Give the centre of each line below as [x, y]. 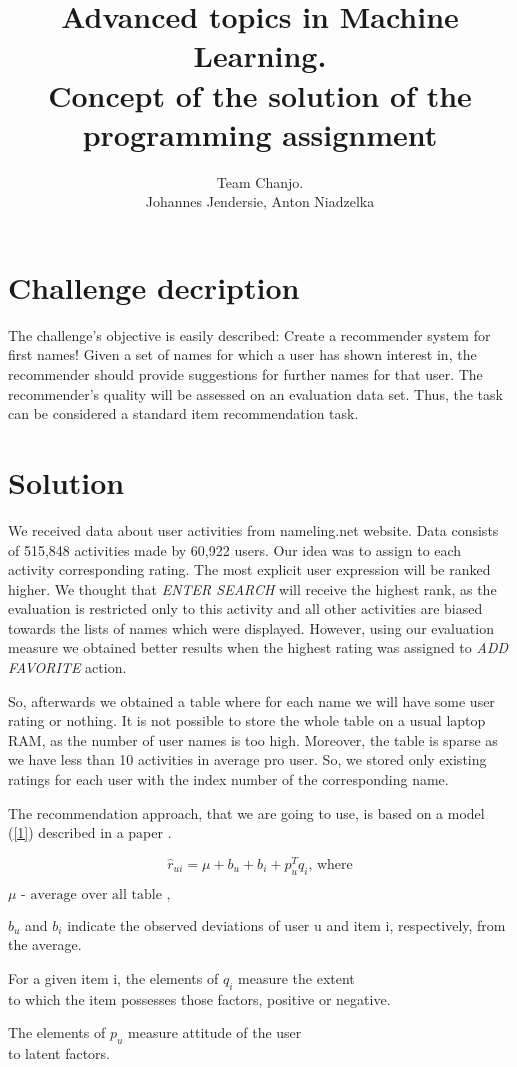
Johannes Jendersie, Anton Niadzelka [260, 201]
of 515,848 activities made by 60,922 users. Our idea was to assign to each [235, 549]
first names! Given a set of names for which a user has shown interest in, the [242, 354]
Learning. [260, 55]
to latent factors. [59, 1053]
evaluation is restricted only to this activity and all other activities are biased [245, 608]
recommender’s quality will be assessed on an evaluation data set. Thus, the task [255, 393]
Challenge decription [154, 286]
